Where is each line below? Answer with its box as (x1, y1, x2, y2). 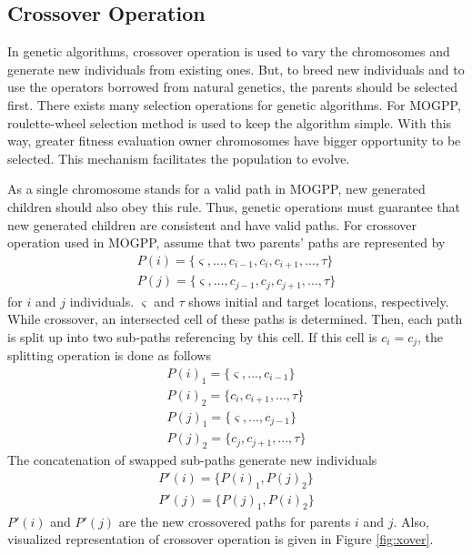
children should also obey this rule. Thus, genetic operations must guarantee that (7, 197, 461, 216)
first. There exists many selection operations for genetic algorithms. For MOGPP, (7, 95, 461, 114)
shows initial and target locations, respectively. (188, 291, 449, 310)
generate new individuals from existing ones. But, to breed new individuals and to (7, 59, 465, 78)
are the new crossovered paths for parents (118, 511, 351, 530)
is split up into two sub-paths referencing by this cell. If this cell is (7, 327, 377, 346)
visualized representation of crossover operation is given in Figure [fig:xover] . (7, 530, 434, 549)
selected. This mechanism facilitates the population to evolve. (7, 148, 350, 167)
